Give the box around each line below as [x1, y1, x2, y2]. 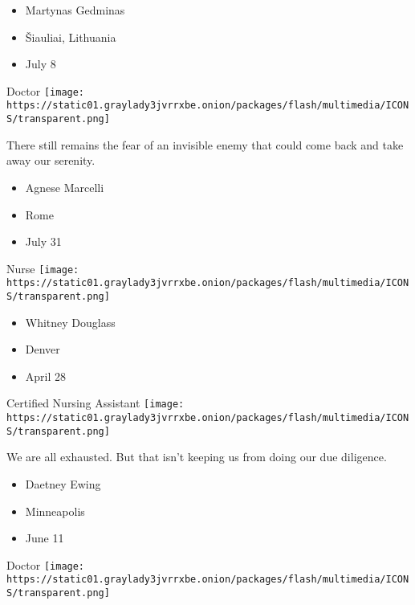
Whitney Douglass [25, 313, 116, 330]
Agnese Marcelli [25, 178, 104, 195]
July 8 [25, 55, 56, 72]
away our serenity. [6, 152, 96, 169]
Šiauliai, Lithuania [25, 28, 116, 45]
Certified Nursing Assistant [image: [6, 394, 185, 411]
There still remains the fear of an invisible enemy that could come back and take [6, 136, 404, 153]
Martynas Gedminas [25, 2, 125, 18]
